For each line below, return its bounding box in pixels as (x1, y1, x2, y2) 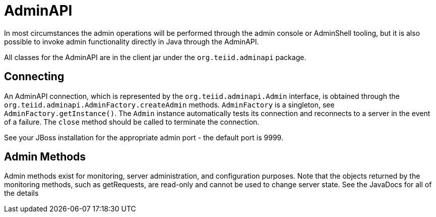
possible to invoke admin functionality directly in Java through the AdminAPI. (4, 37, 259, 46)
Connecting (4, 70, 65, 83)
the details (4, 189, 39, 198)
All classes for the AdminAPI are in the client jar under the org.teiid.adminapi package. (4, 52, 306, 62)
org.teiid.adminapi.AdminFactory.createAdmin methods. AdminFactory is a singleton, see (4, 100, 335, 109)
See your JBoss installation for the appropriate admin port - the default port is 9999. (4, 133, 283, 142)
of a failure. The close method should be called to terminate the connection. (4, 117, 260, 126)
